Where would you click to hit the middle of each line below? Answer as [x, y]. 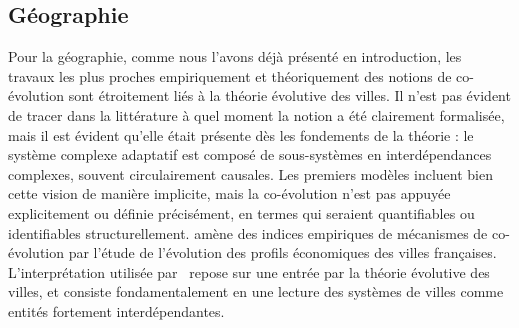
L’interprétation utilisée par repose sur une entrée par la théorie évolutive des [249, 271]
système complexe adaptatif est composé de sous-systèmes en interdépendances [250, 154]
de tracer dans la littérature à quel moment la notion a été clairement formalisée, [256, 114]
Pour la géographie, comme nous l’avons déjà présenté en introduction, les [235, 56]
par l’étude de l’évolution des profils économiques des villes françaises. [282, 252]
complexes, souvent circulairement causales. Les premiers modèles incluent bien [250, 173]
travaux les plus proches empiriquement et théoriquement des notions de [230, 75]
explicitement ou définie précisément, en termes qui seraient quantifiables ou [241, 212]
